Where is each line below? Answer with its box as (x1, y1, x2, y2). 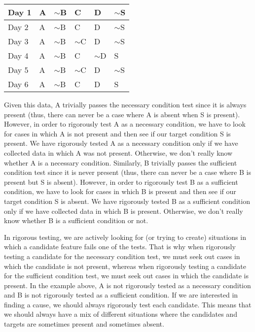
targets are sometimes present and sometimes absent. (4, 319, 164, 329)
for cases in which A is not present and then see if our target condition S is (4, 128, 231, 138)
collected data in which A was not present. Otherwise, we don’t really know (4, 147, 233, 158)
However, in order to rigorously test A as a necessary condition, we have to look (4, 119, 246, 129)
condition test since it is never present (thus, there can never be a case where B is (4, 167, 251, 177)
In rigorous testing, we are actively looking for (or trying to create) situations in (4, 232, 246, 242)
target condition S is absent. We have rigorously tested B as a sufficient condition (4, 196, 250, 206)
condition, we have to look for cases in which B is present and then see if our (4, 186, 236, 197)
